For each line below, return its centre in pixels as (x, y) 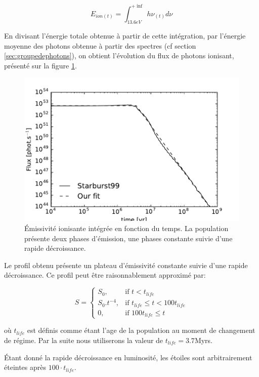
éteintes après (25, 367)
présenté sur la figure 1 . (40, 66)
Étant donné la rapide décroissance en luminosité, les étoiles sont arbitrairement (128, 357)
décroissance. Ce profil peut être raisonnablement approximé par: (105, 275)
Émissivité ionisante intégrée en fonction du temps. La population (126, 228)
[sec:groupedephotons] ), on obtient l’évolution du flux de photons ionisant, (119, 55)
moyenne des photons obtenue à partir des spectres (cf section (100, 45)
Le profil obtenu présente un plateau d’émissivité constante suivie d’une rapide (126, 265)
